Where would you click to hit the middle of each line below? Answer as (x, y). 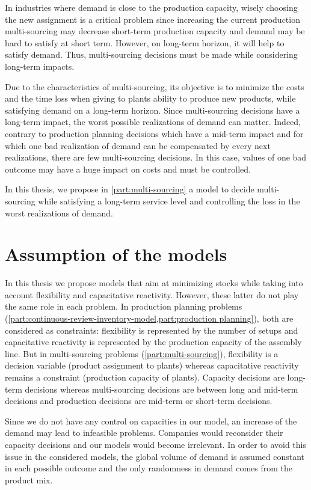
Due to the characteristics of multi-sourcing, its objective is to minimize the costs (155, 86)
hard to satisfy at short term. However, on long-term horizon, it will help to (145, 42)
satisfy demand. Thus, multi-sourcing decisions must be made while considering (151, 54)
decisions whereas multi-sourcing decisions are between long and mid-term (162, 389)
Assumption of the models (116, 254)
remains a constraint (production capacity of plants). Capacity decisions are (145, 377)
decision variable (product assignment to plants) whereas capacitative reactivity (152, 365)
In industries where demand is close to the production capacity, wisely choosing (151, 7)
